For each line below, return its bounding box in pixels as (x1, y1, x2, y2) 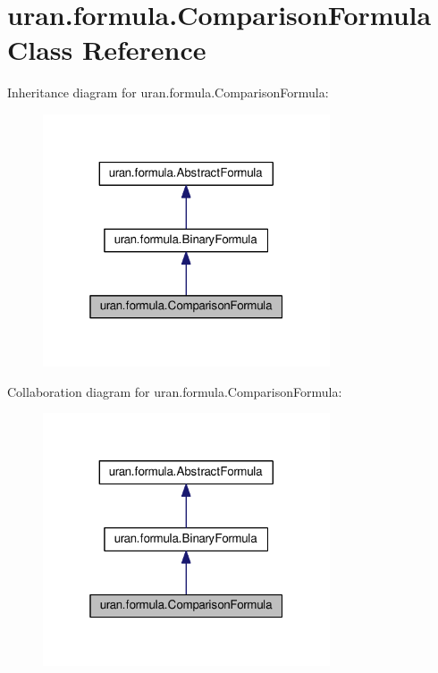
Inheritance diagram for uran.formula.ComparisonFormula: (7, 83, 329, 102)
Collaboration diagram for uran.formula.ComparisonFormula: (7, 382, 342, 400)
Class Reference (7, 31, 206, 68)
